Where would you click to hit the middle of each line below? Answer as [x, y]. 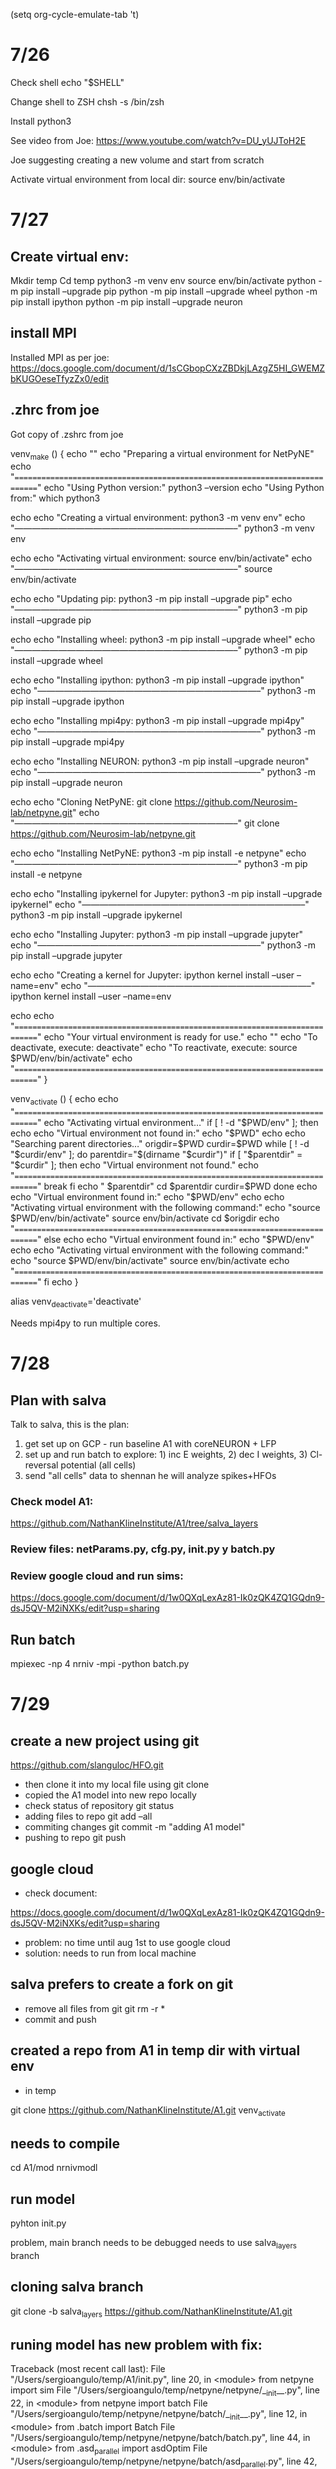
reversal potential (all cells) [80, 1465]
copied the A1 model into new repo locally [110, 1795]
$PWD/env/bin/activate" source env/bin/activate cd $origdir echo [145, 1218]
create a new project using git [105, 1740]
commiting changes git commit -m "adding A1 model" [135, 1827]
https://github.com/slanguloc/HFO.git [87, 1765]
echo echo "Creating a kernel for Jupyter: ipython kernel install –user [152, 975]
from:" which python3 [55, 498]
